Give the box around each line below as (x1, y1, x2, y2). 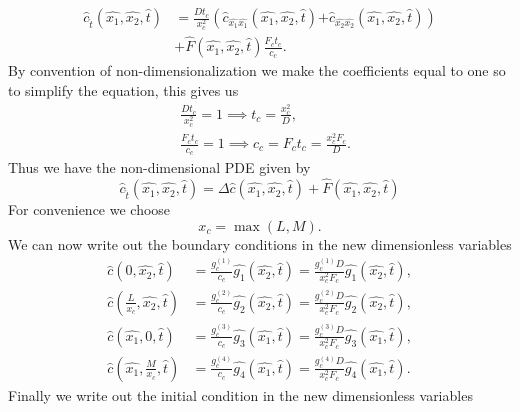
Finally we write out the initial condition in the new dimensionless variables (8, 384, 473, 405)
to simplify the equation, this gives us (8, 79, 239, 100)
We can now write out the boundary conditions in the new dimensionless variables (8, 233, 512, 254)
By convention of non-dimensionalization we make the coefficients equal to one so (8, 60, 506, 81)
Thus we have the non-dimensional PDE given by (8, 157, 311, 178)
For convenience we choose (8, 199, 171, 220)
